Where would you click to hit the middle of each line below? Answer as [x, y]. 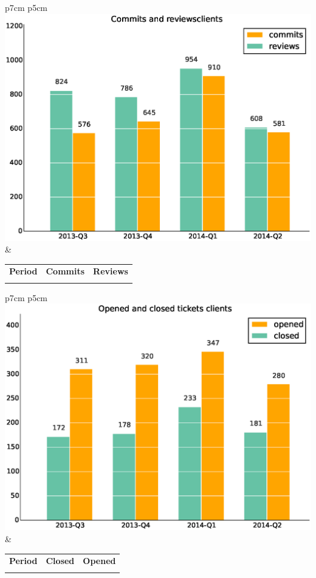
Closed [60, 561]
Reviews [111, 271]
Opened [99, 561]
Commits [65, 271]
